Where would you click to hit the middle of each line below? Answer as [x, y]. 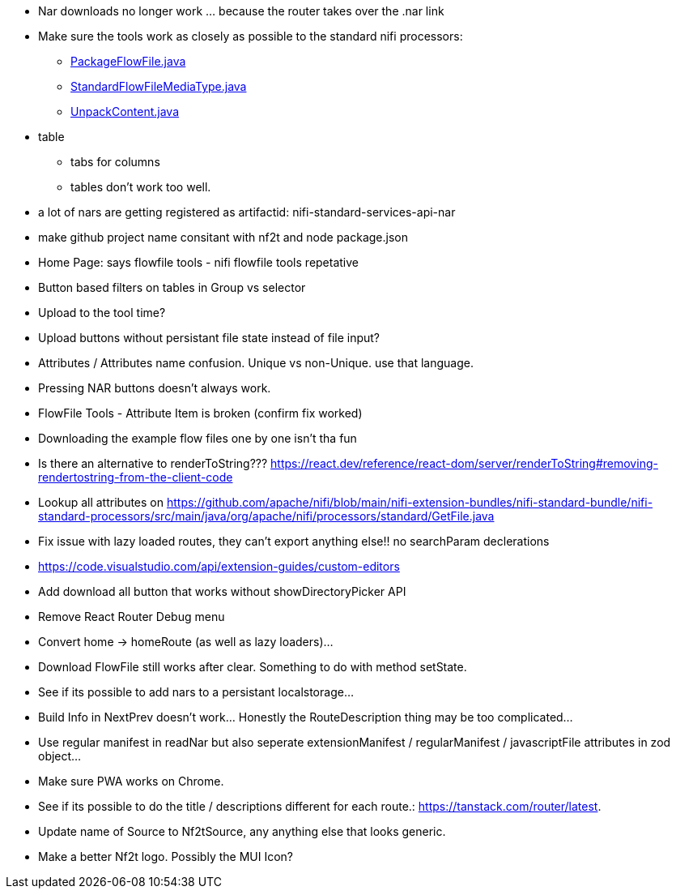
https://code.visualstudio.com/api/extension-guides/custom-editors [219, 566]
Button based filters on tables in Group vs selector [172, 287]
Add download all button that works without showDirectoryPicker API [222, 591]
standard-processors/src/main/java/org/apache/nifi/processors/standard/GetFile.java [266, 516]
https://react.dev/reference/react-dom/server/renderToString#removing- [464, 463]
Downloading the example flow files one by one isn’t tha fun [198, 438]
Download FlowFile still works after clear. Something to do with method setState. [253, 667]
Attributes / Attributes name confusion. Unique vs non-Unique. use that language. [256, 363]
